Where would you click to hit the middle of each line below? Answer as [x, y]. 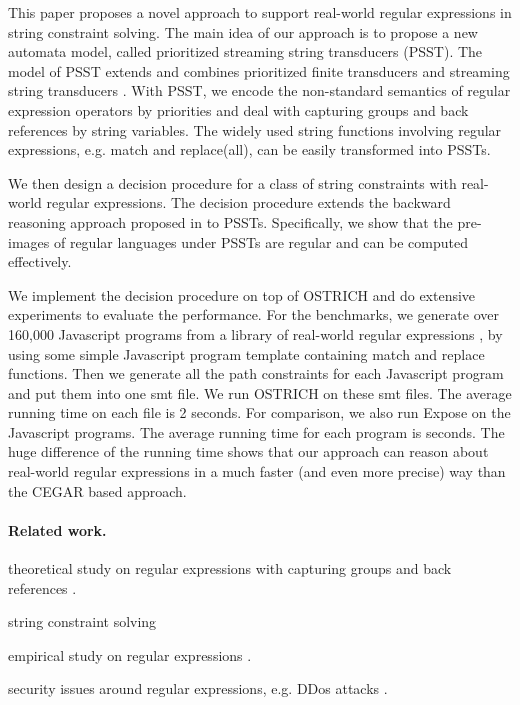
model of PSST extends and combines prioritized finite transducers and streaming [259, 70]
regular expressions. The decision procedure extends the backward [248, 202]
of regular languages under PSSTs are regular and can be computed [260, 241]
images [29, 241]
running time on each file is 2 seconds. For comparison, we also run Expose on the [259, 412]
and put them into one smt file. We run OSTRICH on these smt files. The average [260, 392]
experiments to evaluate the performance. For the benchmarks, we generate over [253, 314]
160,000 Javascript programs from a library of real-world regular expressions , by [255, 333]
